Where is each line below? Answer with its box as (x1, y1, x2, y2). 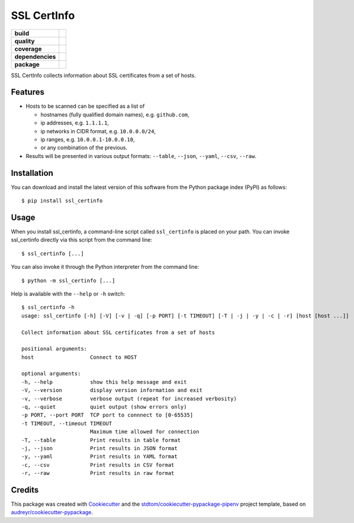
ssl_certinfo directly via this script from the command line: (11, 236, 153, 243)
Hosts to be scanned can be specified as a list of (25, 102, 145, 110)
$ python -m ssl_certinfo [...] (21, 277, 115, 284)
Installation (11, 168, 53, 178)
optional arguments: (21, 370, 81, 377)
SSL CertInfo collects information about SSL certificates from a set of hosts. (11, 72, 197, 79)
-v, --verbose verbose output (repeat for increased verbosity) (21, 395, 237, 402)
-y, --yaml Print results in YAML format (21, 453, 178, 460)
